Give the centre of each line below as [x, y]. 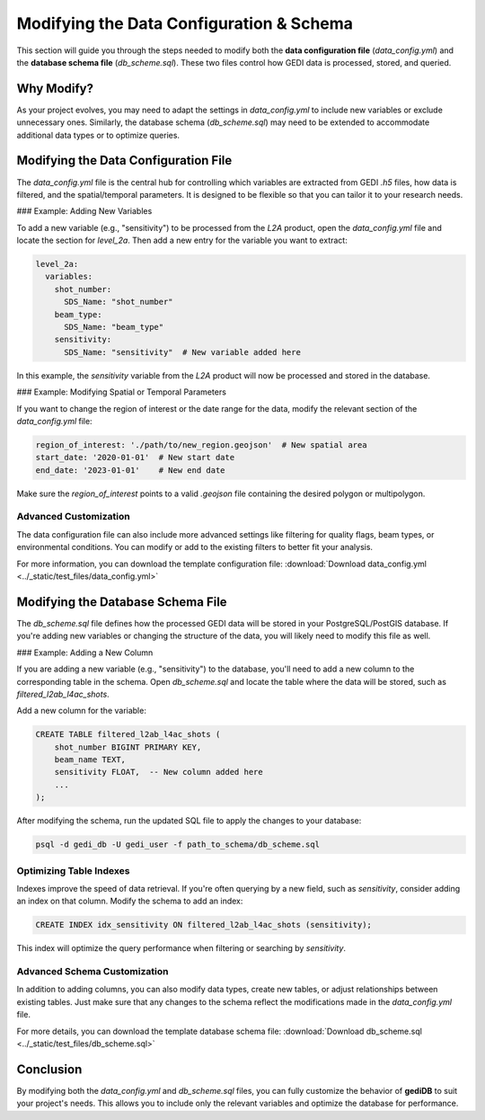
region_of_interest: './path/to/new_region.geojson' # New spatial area [201, 444]
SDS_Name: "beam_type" [114, 327]
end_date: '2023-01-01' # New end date [130, 470]
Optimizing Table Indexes [73, 870]
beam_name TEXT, [90, 760]
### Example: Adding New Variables [84, 211]
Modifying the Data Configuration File [124, 160]
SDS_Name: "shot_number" [119, 302]
